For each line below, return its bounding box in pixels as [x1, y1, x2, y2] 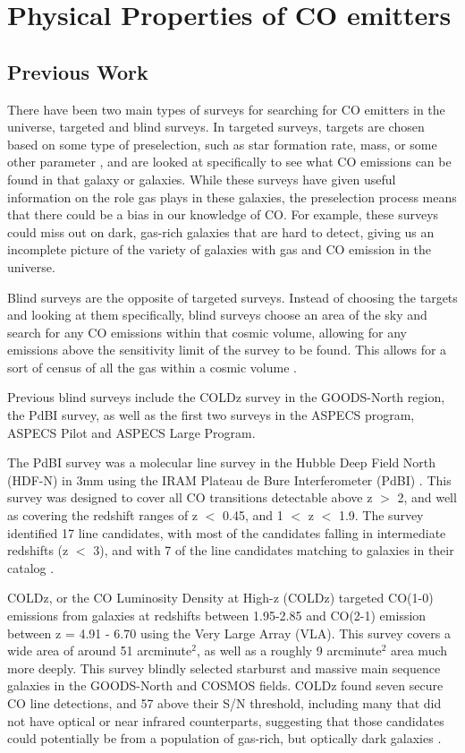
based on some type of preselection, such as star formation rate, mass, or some [7, 134, 437, 153]
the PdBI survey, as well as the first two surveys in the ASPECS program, [7, 406, 415, 424]
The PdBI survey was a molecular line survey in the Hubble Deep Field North [7, 453, 436, 472]
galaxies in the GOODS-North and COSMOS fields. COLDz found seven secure [7, 676, 444, 695]
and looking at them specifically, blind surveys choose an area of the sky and [7, 305, 427, 324]
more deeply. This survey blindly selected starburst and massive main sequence [7, 658, 441, 677]
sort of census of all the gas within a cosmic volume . [7, 357, 297, 376]
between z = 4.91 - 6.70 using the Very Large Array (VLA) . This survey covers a [7, 623, 451, 642]
